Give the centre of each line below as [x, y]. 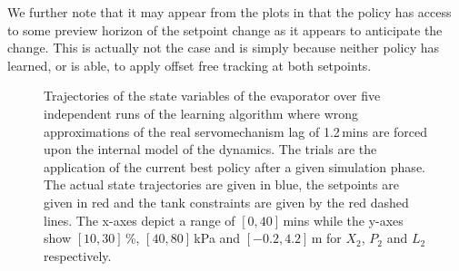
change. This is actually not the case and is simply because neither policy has [223, 48]
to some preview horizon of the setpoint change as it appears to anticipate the [225, 29]
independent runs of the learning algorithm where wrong [201, 113]
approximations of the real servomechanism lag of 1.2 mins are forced [236, 131]
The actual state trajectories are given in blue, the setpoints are [221, 184]
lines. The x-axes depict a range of [140, 220]
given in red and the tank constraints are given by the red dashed [226, 202]
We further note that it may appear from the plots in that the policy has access [229, 12]
